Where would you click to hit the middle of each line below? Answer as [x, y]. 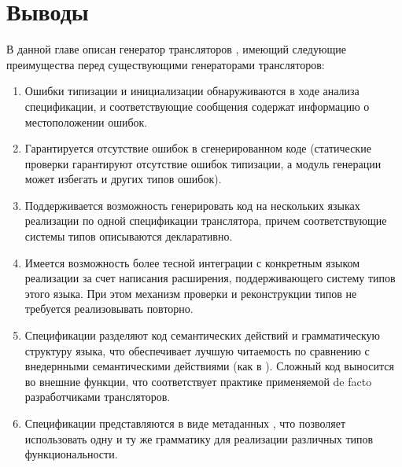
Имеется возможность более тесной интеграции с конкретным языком [192, 262]
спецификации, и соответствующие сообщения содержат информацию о [197, 106]
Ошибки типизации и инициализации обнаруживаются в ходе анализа [192, 91]
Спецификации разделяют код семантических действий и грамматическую [203, 335]
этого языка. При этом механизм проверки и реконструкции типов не [191, 293]
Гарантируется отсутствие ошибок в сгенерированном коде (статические [198, 148]
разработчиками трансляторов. [98, 397]
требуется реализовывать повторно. [109, 309]
